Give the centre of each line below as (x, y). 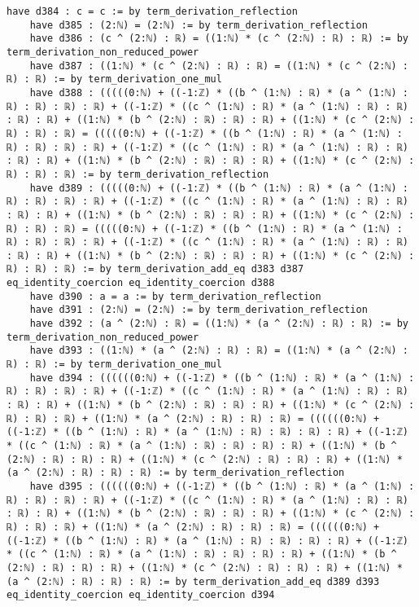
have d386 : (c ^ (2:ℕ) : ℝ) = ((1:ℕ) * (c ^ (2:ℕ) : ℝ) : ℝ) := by (219, 39)
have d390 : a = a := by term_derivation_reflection (175, 296)
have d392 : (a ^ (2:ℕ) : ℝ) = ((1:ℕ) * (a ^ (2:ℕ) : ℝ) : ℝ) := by (219, 324)
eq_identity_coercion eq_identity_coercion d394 (141, 595)
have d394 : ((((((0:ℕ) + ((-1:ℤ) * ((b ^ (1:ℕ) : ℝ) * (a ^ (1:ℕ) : (222, 378)
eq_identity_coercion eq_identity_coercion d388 (141, 283)
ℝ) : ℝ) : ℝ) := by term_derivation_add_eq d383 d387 (155, 269)
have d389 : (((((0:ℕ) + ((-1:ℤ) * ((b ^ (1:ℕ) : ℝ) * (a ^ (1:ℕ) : (219, 188)
